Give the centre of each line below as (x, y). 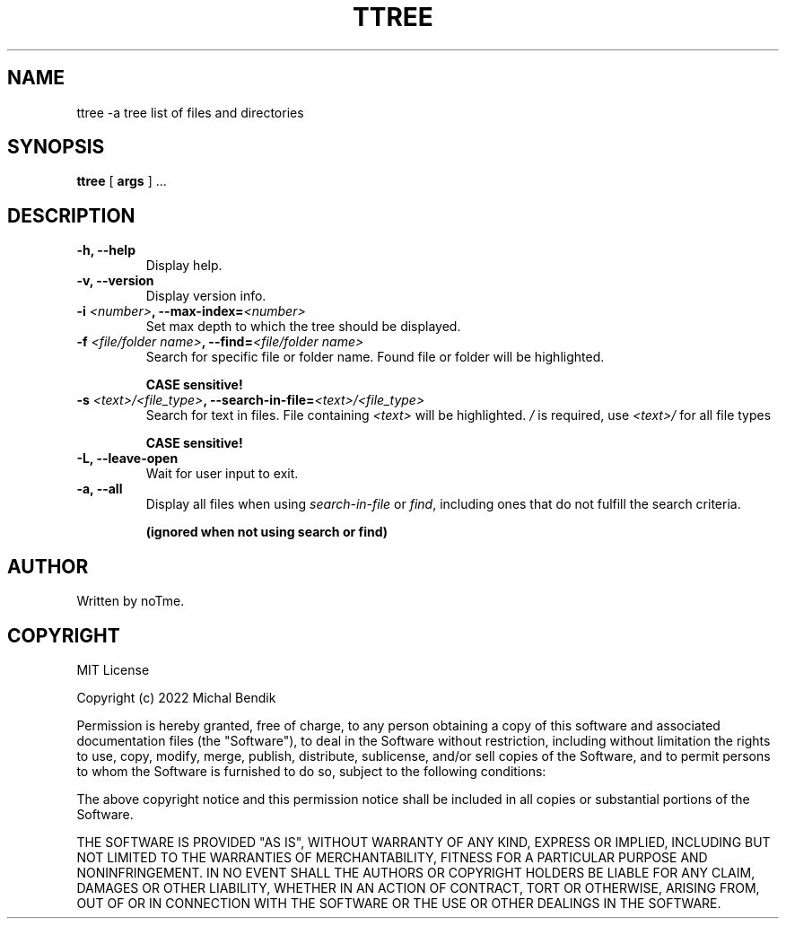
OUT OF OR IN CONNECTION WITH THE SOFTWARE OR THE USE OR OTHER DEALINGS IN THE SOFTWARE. (399, 903)
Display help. (184, 266)
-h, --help (106, 250)
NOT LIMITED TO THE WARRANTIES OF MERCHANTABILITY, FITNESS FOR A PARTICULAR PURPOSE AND (392, 857)
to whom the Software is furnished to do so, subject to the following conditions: (311, 771)
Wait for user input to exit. (222, 474)
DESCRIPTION (71, 215)
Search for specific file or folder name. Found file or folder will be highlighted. (375, 357)
